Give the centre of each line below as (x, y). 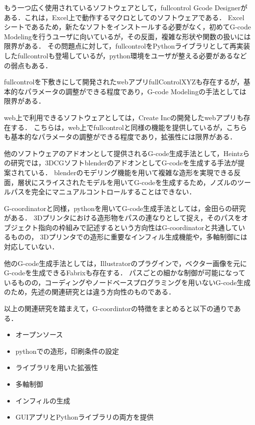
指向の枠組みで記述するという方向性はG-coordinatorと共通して (138, 227)
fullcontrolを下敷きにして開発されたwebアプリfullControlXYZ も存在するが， (124, 82)
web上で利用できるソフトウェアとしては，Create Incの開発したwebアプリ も (124, 117)
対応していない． (31, 247)
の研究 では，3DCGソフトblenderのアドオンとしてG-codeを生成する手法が (121, 163)
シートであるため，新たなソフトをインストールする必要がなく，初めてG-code (127, 27)
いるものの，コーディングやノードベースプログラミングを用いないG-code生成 (127, 282)
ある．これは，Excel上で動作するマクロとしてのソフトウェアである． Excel (124, 17)
